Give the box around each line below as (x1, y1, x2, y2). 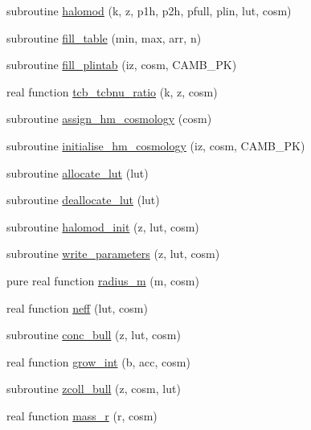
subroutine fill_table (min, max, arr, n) (6, 29, 202, 46)
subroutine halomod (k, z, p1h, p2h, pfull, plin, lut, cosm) (6, 2, 292, 18)
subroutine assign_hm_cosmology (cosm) (6, 110, 212, 127)
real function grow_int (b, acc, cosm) (6, 353, 190, 370)
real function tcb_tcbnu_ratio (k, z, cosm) (6, 83, 218, 100)
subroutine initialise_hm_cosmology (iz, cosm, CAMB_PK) (6, 137, 305, 154)
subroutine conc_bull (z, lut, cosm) (6, 326, 181, 343)
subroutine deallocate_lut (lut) (6, 191, 160, 208)
